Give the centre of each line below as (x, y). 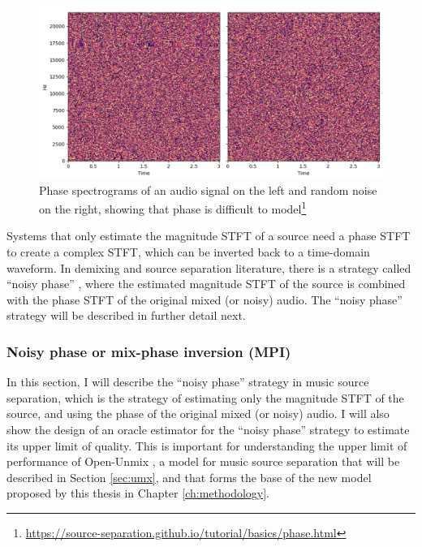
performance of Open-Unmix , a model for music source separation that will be (203, 461)
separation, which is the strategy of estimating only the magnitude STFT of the (205, 397)
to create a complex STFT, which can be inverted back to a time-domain (188, 252)
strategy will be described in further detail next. (126, 315)
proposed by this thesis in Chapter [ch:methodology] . (138, 493)
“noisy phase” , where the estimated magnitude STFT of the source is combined (206, 284)
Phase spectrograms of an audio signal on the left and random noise (208, 190)
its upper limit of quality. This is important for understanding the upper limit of (207, 445)
